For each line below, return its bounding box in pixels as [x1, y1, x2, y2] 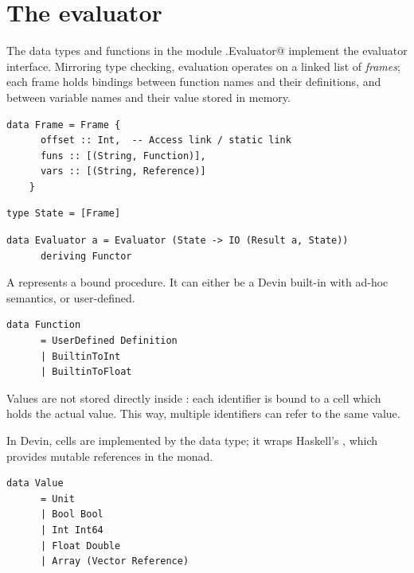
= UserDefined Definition [40, 335, 178, 347]
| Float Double [40, 540, 121, 552]
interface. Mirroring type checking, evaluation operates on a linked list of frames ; [6, 57, 400, 74]
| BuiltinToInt [40, 350, 121, 362]
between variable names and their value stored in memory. [6, 88, 291, 105]
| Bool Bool [40, 509, 103, 520]
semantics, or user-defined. [6, 289, 135, 306]
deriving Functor [40, 250, 132, 262]
